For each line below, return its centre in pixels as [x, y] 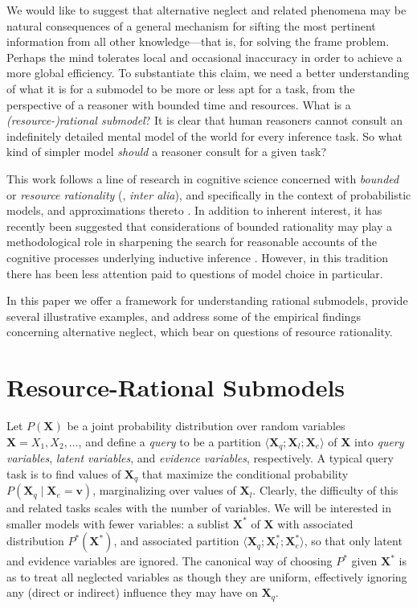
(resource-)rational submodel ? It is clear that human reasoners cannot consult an [205, 120]
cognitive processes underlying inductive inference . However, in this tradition [197, 257]
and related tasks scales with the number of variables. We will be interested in [199, 508]
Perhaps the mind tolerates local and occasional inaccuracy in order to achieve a [204, 57]
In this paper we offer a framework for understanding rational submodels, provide [207, 300]
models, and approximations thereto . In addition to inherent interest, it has [194, 210]
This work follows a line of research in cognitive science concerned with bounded [203, 178]
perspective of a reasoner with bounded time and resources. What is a [179, 104]
